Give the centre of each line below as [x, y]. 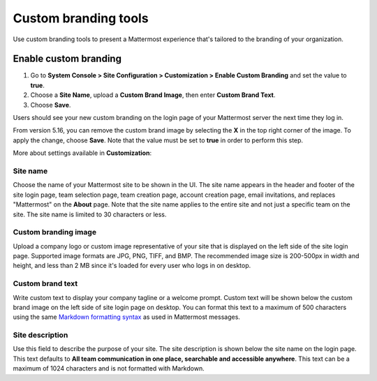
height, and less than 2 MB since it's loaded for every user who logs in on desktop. [132, 266]
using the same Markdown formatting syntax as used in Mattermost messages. [127, 317]
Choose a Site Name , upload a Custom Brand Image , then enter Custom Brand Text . [153, 95]
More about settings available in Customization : [82, 153]
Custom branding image [55, 232]
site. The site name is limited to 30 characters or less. [90, 214]
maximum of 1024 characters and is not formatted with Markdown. [109, 368]
